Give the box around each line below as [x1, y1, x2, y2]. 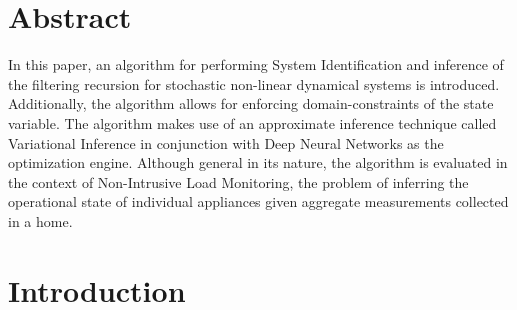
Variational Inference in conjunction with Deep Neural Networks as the [8, 132, 444, 153]
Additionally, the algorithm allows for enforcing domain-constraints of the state [8, 93, 494, 114]
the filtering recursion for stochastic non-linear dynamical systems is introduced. [8, 73, 500, 94]
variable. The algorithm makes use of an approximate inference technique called [8, 112, 497, 133]
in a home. [8, 210, 73, 231]
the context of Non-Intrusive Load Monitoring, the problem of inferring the [8, 171, 469, 192]
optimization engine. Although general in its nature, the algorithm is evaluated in [8, 152, 508, 173]
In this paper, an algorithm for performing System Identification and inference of [8, 54, 504, 75]
